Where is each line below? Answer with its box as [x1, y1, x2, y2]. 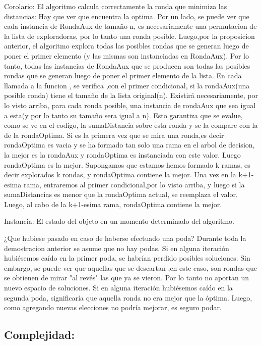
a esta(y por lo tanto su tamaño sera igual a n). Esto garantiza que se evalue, [4, 110, 243, 120]
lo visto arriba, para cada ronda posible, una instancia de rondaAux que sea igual [4, 100, 256, 110]
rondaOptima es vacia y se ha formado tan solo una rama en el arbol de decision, [4, 139, 255, 150]
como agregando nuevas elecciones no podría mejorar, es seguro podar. [4, 302, 222, 313]
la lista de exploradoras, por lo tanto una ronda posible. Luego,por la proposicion [4, 30, 255, 41]
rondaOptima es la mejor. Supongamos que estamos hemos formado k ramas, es [4, 159, 250, 170]
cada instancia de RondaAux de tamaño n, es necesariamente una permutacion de [4, 21, 257, 31]
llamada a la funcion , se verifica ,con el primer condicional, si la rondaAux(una [4, 80, 250, 90]
